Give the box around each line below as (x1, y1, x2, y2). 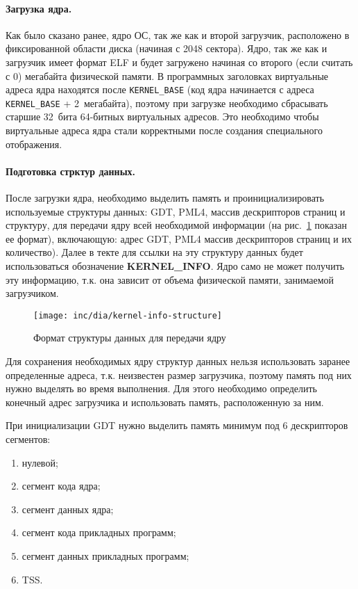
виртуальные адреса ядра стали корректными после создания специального (6, 123, 323, 138)
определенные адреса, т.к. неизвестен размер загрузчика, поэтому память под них (6, 367, 352, 382)
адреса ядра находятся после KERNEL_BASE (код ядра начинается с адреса (6, 82, 314, 97)
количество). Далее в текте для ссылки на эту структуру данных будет (6, 245, 303, 259)
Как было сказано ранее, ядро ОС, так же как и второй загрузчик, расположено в (6, 27, 350, 42)
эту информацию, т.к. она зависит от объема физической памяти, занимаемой (6, 272, 334, 287)
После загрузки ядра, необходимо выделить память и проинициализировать (6, 191, 325, 205)
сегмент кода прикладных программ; (22, 525, 176, 540)
